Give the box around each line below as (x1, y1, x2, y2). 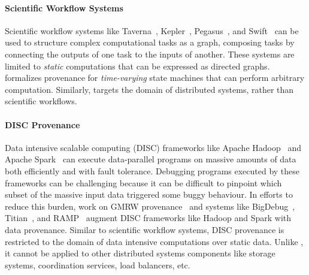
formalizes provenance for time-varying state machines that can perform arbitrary (5, 71, 305, 84)
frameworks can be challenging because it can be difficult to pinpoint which (5, 176, 282, 189)
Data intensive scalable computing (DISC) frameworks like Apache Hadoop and (5, 141, 301, 153)
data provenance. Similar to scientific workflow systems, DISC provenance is (5, 223, 284, 235)
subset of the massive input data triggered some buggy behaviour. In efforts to (5, 188, 293, 201)
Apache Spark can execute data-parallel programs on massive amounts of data (5, 153, 296, 165)
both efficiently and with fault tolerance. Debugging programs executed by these (5, 164, 300, 177)
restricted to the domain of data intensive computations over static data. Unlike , (5, 235, 304, 247)
